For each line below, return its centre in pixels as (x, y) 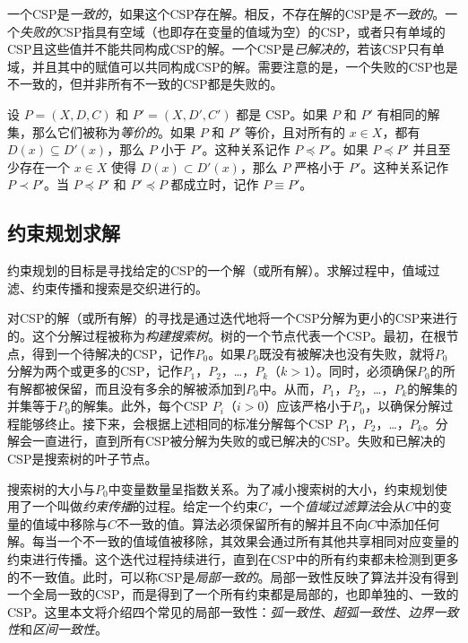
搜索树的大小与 (51, 488)
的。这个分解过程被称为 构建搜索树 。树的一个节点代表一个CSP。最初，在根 (227, 335)
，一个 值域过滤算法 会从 (337, 506)
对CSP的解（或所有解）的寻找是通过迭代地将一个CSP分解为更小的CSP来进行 (233, 318)
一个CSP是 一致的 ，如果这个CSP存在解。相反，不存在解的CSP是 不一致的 (220, 13)
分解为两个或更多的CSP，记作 (95, 371)
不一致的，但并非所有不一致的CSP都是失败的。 (145, 84)
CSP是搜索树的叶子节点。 (82, 459)
